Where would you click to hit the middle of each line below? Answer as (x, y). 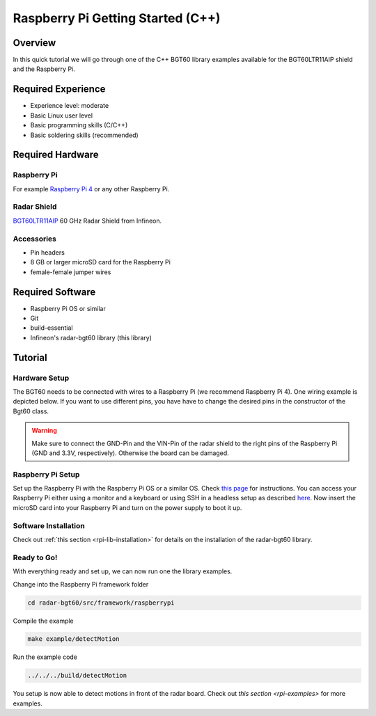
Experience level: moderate (70, 106)
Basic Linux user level (62, 116)
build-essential (52, 328)
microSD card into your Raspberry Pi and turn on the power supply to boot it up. (127, 507)
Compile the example (44, 621)
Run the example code (45, 657)
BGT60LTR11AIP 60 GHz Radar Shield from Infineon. (87, 221)
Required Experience (59, 89)
